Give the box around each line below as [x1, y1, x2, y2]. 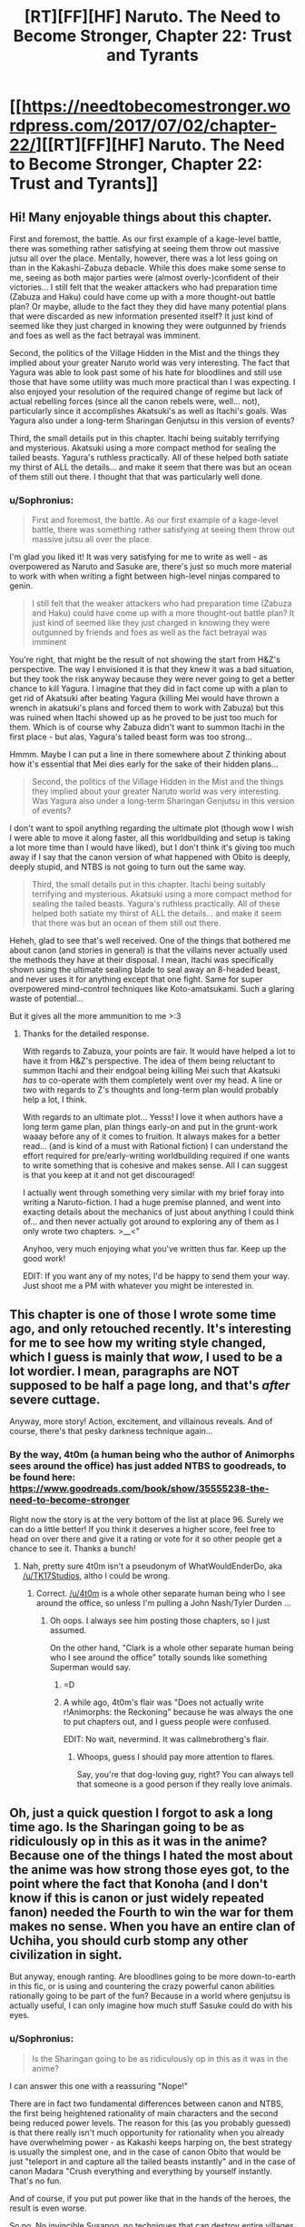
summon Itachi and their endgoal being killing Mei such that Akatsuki [22, 1065, 280, 1076]
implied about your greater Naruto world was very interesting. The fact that [9, 357, 290, 368]
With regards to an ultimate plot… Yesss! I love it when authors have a [22, 1112, 283, 1123]
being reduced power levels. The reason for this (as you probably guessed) [9, 2117, 291, 2128]
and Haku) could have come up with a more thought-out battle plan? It [31, 608, 295, 619]
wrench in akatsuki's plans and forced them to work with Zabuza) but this [9, 702, 284, 714]
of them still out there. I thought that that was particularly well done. [9, 471, 263, 482]
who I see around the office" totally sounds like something [49, 1652, 268, 1663]
